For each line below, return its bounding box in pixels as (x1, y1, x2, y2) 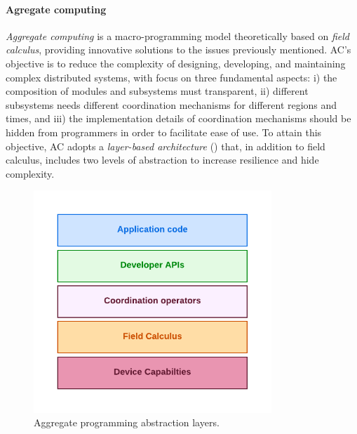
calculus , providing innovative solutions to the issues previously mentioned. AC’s (6, 42, 351, 57)
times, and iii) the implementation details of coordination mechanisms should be (6, 111, 351, 126)
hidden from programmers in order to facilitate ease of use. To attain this (6, 124, 322, 139)
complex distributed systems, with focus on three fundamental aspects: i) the (6, 70, 337, 84)
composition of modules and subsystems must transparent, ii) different (6, 84, 309, 98)
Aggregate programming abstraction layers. (34, 415, 220, 430)
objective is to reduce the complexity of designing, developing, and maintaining (6, 55, 346, 70)
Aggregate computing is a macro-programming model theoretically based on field (6, 28, 349, 43)
